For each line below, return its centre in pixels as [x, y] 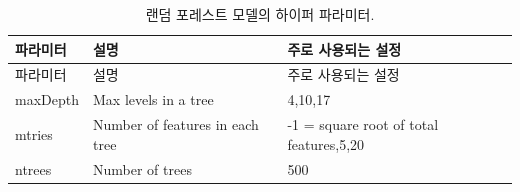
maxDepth [47, 99]
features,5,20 [326, 143]
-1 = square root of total [363, 124]
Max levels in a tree [153, 99]
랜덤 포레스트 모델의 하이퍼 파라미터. [260, 14]
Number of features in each [175, 124]
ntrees [33, 168]
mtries [34, 133]
